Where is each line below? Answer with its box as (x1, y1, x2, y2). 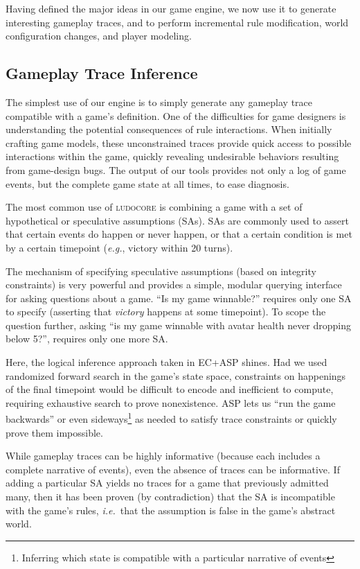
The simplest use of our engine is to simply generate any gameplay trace (6, 94, 313, 109)
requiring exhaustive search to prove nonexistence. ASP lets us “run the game (6, 395, 336, 410)
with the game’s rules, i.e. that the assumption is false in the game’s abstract (6, 502, 336, 517)
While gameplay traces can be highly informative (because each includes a (6, 448, 321, 463)
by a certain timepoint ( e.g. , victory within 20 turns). (6, 240, 233, 254)
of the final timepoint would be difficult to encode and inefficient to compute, (6, 382, 334, 396)
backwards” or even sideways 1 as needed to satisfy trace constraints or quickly (6, 410, 337, 426)
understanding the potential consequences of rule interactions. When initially (6, 122, 332, 137)
